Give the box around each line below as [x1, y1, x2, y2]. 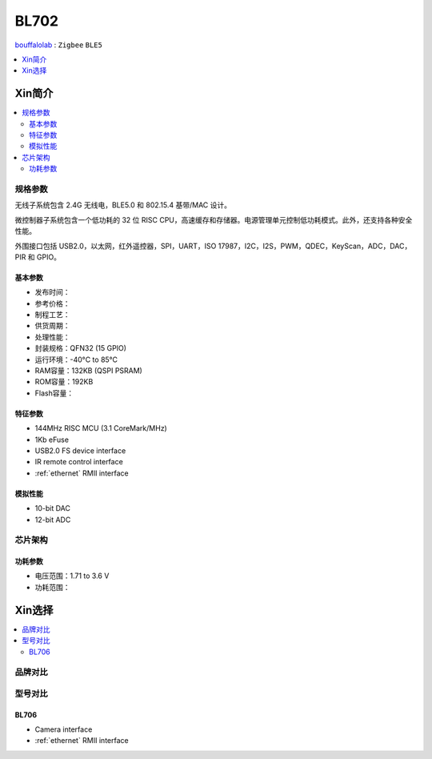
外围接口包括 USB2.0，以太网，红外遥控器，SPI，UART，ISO [14, 241, 217, 251]
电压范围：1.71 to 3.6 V [34, 571, 110, 580]
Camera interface [34, 725, 93, 734]
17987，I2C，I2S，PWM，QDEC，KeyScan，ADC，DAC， [218, 241, 412, 251]
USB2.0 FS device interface [34, 445, 126, 456]
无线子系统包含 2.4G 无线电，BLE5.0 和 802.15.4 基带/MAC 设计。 [14, 200, 232, 210]
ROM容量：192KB [34, 377, 94, 387]
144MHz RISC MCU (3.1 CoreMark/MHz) [34, 424, 167, 433]
